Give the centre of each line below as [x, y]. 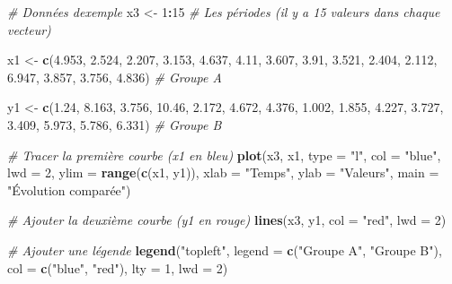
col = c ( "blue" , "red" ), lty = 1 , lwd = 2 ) [118, 267]
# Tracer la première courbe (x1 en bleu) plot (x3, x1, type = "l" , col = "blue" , [224, 155]
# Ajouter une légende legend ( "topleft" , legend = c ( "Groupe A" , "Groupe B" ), [225, 250]
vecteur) [29, 29]
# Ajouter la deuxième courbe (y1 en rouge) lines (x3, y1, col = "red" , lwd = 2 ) [227, 220]
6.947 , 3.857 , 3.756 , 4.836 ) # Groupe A [115, 77]
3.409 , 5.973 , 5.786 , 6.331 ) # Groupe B [115, 124]
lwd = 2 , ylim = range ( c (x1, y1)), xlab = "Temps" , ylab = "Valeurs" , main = [223, 172]
